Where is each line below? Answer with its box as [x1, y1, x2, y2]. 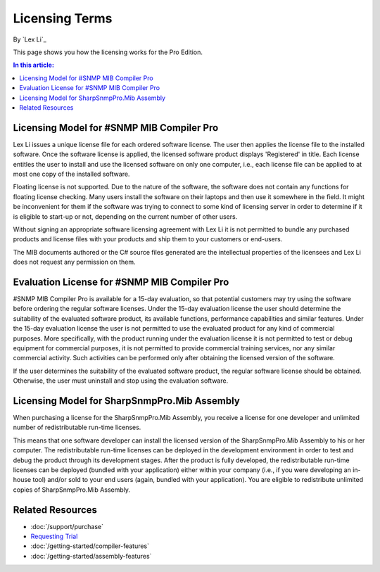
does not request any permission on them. [13, 258, 137, 267]
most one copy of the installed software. [13, 170, 130, 178]
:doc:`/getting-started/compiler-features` [30, 542, 150, 550]
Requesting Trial [30, 532, 78, 541]
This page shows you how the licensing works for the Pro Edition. [13, 48, 203, 56]
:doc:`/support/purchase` [30, 522, 104, 530]
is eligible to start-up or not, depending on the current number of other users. [13, 212, 238, 221]
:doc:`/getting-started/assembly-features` [30, 552, 152, 560]
